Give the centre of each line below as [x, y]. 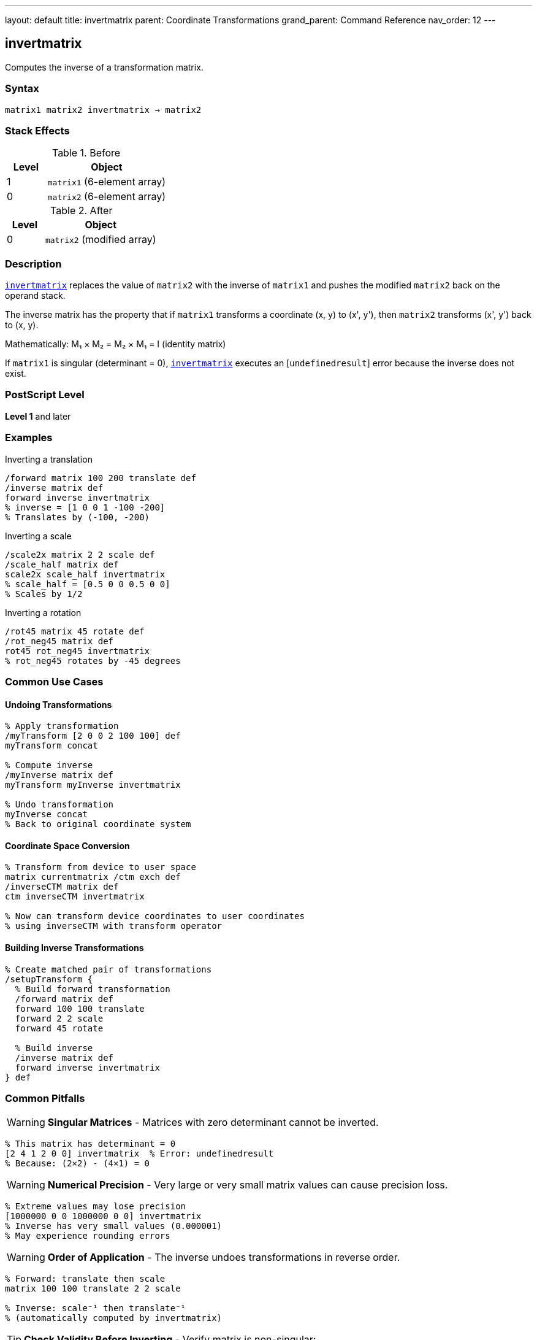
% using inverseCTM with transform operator [114, 926]
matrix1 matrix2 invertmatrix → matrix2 [103, 110]
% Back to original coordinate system [98, 824]
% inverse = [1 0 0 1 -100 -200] [85, 507]
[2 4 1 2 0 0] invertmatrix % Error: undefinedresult [139, 1154]
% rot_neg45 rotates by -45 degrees [93, 660]
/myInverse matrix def [59, 775]
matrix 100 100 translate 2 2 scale [93, 1289]
